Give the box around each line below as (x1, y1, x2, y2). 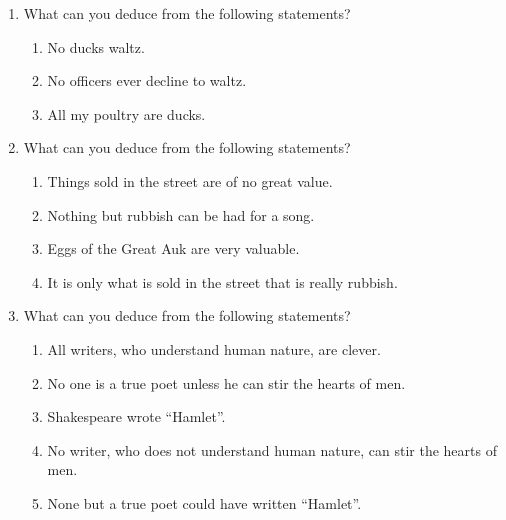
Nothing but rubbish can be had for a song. (47, 204, 315, 225)
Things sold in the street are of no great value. (47, 170, 333, 191)
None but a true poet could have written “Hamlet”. (47, 492, 362, 513)
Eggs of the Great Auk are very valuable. (47, 238, 300, 259)
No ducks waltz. (47, 36, 145, 57)
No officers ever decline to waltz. (47, 70, 247, 91)
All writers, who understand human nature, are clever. (47, 338, 381, 359)
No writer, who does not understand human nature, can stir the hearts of (47, 439, 497, 460)
